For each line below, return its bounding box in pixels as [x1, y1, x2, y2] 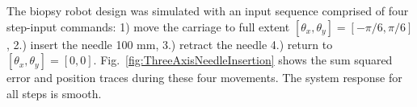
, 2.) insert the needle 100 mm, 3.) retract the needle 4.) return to [6, 35, 333, 52]
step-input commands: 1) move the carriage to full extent [6, 18, 290, 35]
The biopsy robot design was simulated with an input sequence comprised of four [6, 2, 409, 19]
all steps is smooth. [6, 84, 102, 101]
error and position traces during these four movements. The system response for [6, 69, 402, 86]
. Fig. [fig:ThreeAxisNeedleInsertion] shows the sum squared [93, 51, 393, 68]
